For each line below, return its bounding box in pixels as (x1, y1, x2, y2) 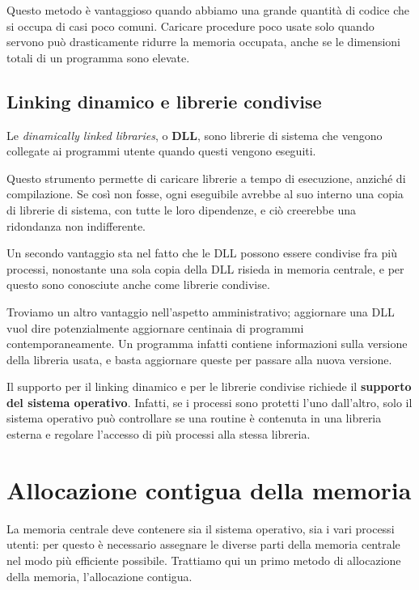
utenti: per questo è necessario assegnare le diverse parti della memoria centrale (6, 536, 400, 553)
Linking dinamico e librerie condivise (6, 88, 322, 113)
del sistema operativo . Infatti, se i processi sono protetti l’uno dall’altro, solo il (6, 393, 413, 410)
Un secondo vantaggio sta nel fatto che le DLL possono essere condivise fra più (6, 244, 397, 261)
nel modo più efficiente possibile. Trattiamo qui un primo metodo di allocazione (6, 551, 401, 568)
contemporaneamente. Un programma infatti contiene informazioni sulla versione (6, 335, 408, 352)
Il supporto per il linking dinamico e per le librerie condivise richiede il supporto (6, 378, 412, 395)
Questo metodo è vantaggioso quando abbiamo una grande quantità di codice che (6, 2, 409, 18)
